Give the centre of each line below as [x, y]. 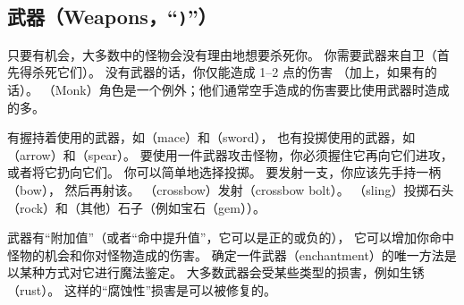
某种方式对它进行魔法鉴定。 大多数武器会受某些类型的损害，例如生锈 [222, 272]
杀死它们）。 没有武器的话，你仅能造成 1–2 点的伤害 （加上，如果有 [228, 72]
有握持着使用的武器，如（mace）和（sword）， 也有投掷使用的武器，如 [211, 137]
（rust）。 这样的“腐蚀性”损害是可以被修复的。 [142, 289]
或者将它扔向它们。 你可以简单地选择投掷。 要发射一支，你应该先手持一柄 [224, 172]
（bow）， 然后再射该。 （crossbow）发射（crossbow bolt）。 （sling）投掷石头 [231, 189]
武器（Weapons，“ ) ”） [112, 17]
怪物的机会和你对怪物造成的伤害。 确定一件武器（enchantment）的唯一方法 [226, 254]
